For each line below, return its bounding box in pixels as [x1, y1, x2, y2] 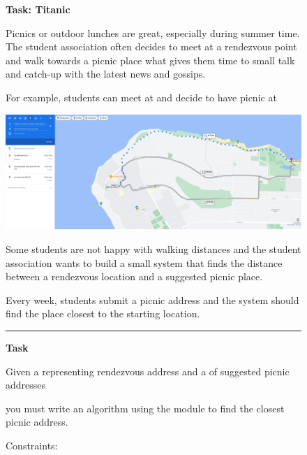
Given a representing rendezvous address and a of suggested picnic [6, 363, 290, 378]
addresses [6, 377, 46, 392]
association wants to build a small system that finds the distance [6, 255, 283, 270]
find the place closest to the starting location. [6, 306, 200, 321]
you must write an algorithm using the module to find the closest [6, 400, 285, 415]
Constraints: [6, 438, 58, 452]
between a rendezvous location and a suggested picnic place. [6, 269, 263, 284]
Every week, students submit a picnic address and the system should [6, 292, 299, 307]
